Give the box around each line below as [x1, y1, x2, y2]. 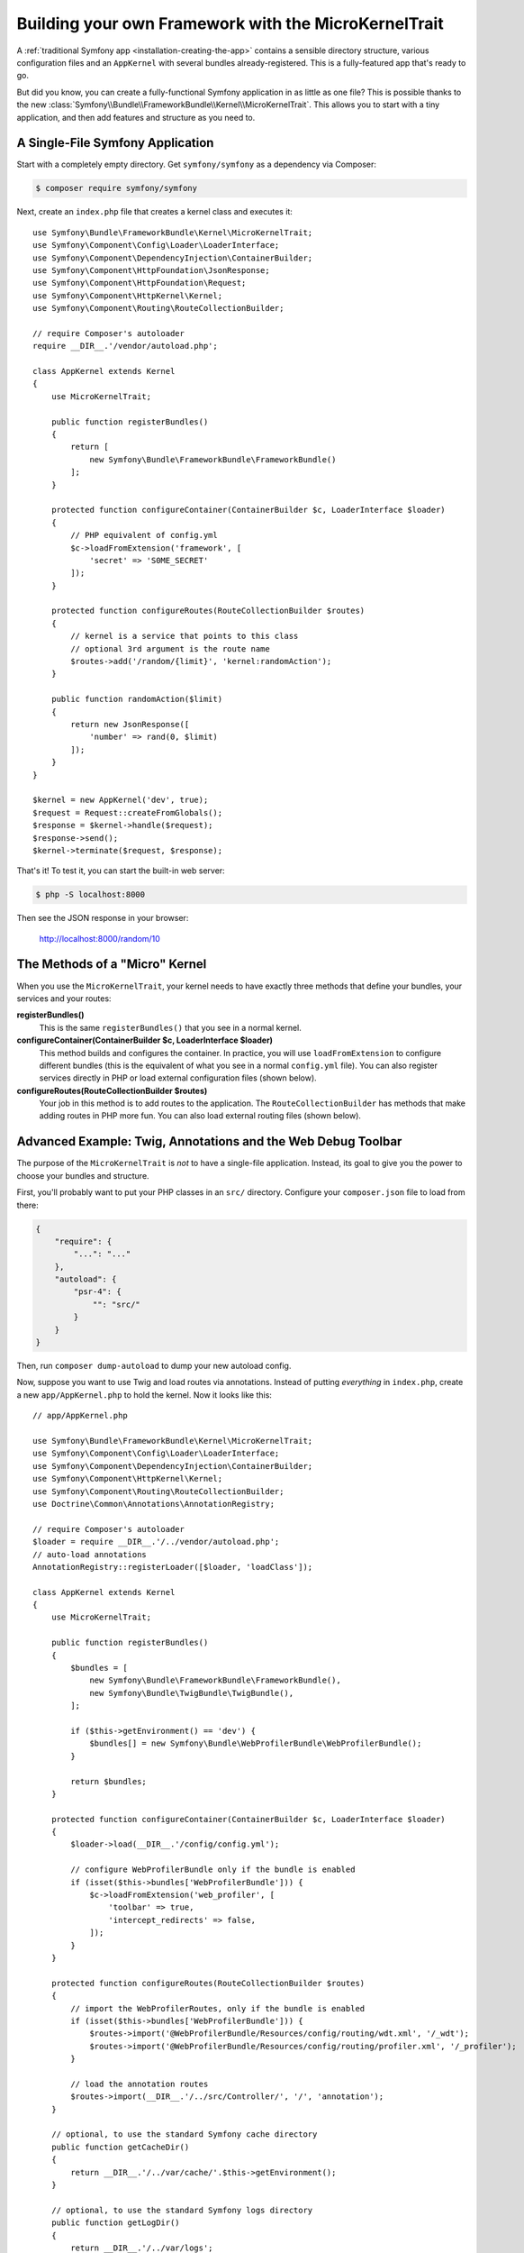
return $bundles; [70, 1776, 148, 1786]
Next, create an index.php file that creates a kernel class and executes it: [16, 206, 293, 217]
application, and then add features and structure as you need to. [16, 112, 256, 123]
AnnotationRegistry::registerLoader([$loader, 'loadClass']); [32, 1562, 313, 1572]
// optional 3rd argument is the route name [70, 643, 270, 653]
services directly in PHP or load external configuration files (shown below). [39, 1072, 317, 1083]
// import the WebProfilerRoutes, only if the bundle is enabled [70, 2003, 366, 2013]
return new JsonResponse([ [70, 719, 190, 729]
